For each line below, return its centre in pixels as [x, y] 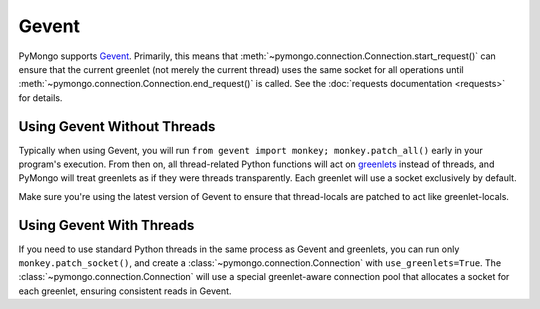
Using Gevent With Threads [106, 225]
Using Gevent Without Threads [117, 126]
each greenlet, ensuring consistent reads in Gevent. [125, 291]
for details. [40, 97]
